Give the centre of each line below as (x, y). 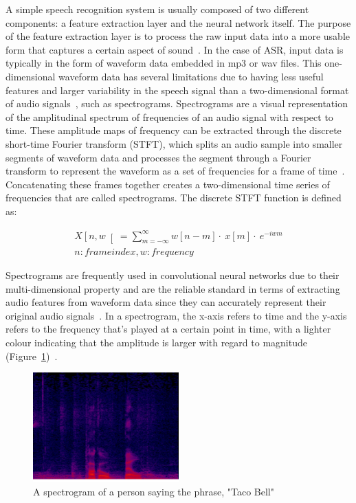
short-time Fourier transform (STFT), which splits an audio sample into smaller (174, 143)
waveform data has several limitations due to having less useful (191, 76)
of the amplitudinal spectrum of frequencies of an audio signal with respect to (169, 116)
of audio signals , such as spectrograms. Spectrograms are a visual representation (177, 103)
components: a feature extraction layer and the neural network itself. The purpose (178, 22)
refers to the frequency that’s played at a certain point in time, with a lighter (168, 329)
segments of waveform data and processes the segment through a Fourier (158, 157)
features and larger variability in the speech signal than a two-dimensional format (177, 90)
